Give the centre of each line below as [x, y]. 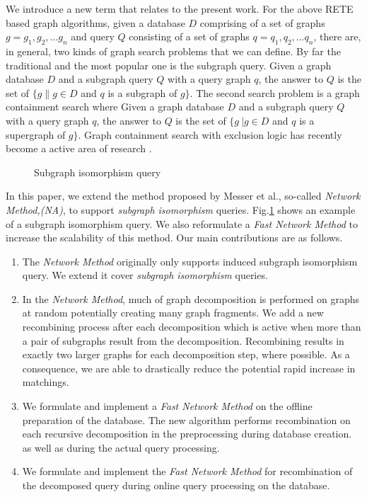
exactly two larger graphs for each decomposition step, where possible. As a [186, 354]
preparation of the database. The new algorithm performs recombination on [186, 419]
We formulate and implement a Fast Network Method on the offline [167, 406]
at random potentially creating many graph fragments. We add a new [173, 313]
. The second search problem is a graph [275, 92]
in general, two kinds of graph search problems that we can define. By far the [173, 51]
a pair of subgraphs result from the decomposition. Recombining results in [183, 340]
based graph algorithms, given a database [95, 22]
